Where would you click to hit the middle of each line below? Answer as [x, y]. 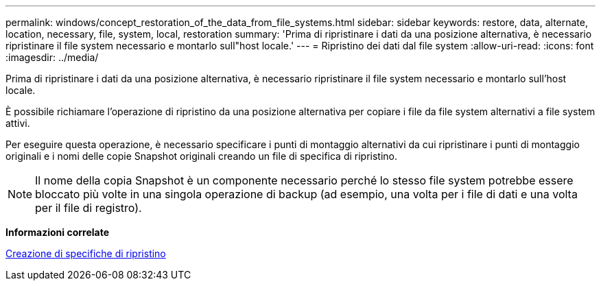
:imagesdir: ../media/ [52, 57]
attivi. [18, 123]
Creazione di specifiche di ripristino [86, 253]
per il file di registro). [89, 208]
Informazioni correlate [58, 232]
